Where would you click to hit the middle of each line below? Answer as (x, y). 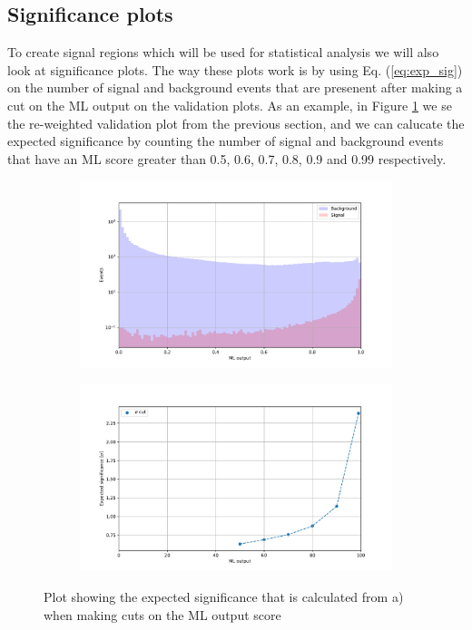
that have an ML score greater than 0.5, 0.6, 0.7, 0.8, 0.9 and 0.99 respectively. (227, 158)
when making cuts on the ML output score (162, 614)
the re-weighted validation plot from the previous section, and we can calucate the (236, 123)
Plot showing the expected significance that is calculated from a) (224, 597)
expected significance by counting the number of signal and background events (226, 141)
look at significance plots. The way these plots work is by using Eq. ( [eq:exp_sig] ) (235, 69)
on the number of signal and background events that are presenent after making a (235, 87)
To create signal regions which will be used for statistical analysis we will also (223, 52)
